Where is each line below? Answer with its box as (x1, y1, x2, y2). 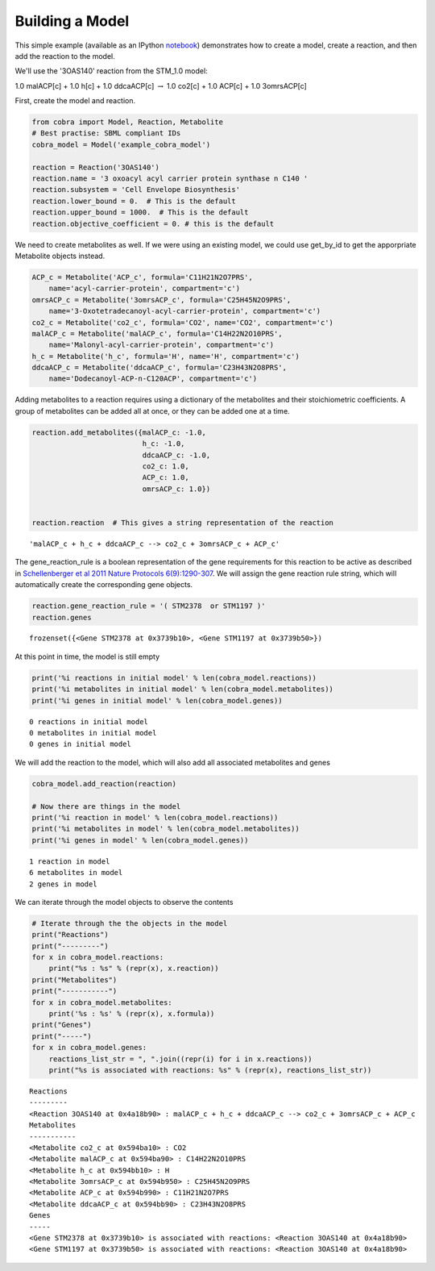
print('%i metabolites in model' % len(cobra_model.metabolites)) (31, 824, 300, 834)
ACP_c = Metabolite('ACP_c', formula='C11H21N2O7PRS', (31, 273, 253, 281)
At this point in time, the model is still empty (14, 652, 160, 661)
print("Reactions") (31, 930, 109, 940)
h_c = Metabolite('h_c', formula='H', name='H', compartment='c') (31, 352, 300, 360)
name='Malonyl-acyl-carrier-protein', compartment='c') (48, 340, 275, 350)
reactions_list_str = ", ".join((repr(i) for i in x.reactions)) (48, 1054, 313, 1064)
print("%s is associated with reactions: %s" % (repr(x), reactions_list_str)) (48, 1065, 372, 1074)
